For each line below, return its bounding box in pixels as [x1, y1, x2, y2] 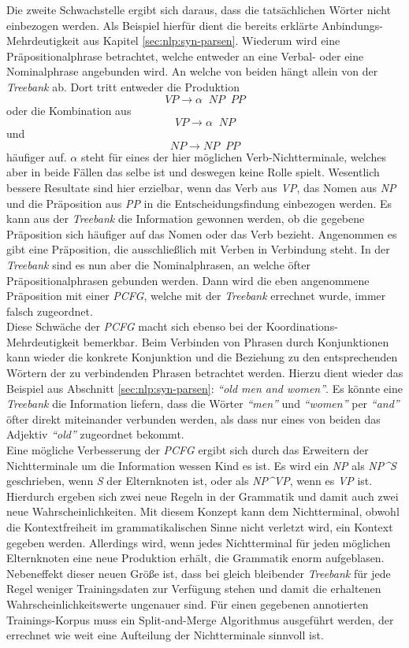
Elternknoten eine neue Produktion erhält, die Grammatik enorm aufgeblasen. [6, 550, 385, 566]
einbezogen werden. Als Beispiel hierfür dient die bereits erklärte [6, 17, 318, 33]
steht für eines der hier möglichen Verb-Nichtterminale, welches [80, 148, 386, 165]
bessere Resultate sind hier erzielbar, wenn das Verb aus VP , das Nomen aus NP [6, 179, 396, 195]
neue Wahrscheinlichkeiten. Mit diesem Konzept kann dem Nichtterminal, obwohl [6, 503, 400, 520]
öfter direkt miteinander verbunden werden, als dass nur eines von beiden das [6, 410, 381, 427]
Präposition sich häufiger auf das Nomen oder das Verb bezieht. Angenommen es [6, 225, 397, 242]
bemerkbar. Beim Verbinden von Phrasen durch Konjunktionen [83, 333, 389, 350]
